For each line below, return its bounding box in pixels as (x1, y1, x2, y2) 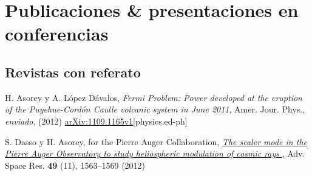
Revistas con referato (5, 62, 141, 81)
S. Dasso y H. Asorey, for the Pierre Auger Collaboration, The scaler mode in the (5, 135, 307, 148)
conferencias (5, 21, 109, 46)
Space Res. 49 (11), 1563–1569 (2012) (5, 158, 146, 171)
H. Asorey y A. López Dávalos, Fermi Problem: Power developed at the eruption (5, 91, 302, 103)
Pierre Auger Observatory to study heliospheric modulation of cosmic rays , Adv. (5, 147, 305, 160)
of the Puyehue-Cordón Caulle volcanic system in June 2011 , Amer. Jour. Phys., (5, 103, 305, 116)
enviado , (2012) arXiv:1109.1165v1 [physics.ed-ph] (5, 114, 188, 127)
